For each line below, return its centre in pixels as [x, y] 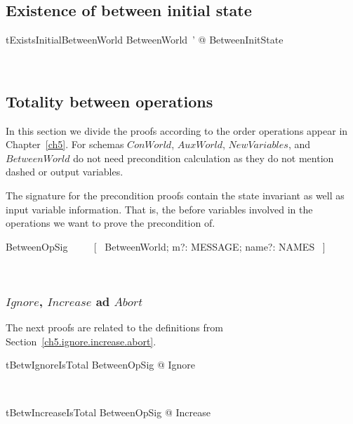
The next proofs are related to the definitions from [114, 327]
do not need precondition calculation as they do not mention [204, 158]
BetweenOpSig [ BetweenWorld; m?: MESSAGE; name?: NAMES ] [166, 246]
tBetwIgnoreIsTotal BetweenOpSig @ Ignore [101, 365]
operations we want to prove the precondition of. [111, 223]
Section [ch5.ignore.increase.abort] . [81, 341]
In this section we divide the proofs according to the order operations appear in [177, 130]
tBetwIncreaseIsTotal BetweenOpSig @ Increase [108, 412]
